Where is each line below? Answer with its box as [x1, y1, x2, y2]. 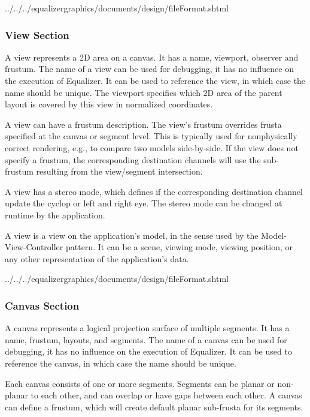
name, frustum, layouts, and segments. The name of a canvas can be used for [5, 333, 287, 346]
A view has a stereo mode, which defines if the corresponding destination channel [5, 185, 303, 197]
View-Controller [5, 241, 63, 253]
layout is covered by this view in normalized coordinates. [5, 98, 213, 110]
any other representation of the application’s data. [5, 252, 189, 265]
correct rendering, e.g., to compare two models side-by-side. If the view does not [5, 141, 299, 154]
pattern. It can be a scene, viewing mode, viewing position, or [65, 241, 293, 253]
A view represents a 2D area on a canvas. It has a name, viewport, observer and [5, 50, 299, 63]
